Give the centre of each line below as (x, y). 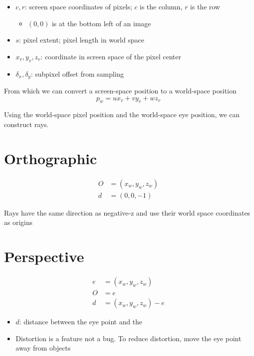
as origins (18, 222)
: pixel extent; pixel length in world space (82, 40)
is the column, (161, 6)
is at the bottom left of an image (101, 23)
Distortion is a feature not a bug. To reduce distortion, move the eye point (128, 338)
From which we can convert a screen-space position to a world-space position (120, 91)
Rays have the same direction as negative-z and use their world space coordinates (127, 212)
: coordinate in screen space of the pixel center (111, 56)
